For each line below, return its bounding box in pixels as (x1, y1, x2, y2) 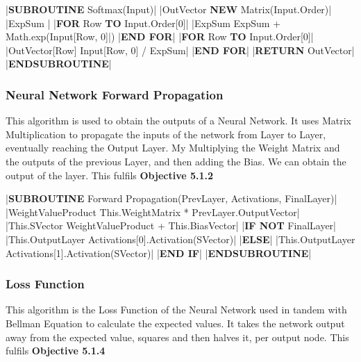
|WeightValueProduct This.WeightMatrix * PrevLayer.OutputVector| (6, 204, 300, 219)
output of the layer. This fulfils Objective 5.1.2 (6, 167, 214, 182)
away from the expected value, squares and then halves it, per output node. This (6, 329, 349, 344)
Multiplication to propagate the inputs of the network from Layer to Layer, (6, 126, 326, 141)
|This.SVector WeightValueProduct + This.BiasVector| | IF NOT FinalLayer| (6, 218, 336, 233)
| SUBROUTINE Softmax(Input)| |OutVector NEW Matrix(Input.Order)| (6, 2, 332, 16)
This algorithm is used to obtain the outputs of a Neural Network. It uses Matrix (6, 113, 352, 128)
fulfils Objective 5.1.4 (6, 343, 106, 358)
